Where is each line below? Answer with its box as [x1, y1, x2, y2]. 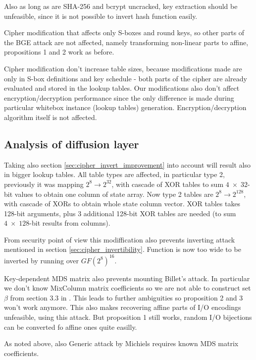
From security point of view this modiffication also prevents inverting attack [4, 234, 235, 244]
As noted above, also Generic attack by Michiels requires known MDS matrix [4, 338, 239, 349]
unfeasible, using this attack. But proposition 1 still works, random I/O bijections [4, 311, 252, 322]
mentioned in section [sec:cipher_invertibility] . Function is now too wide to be [4, 244, 241, 254]
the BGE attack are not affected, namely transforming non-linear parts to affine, [4, 37, 249, 47]
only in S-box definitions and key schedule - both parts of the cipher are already [4, 73, 247, 83]
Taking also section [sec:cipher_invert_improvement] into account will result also [4, 159, 251, 170]
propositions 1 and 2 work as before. [4, 47, 114, 57]
